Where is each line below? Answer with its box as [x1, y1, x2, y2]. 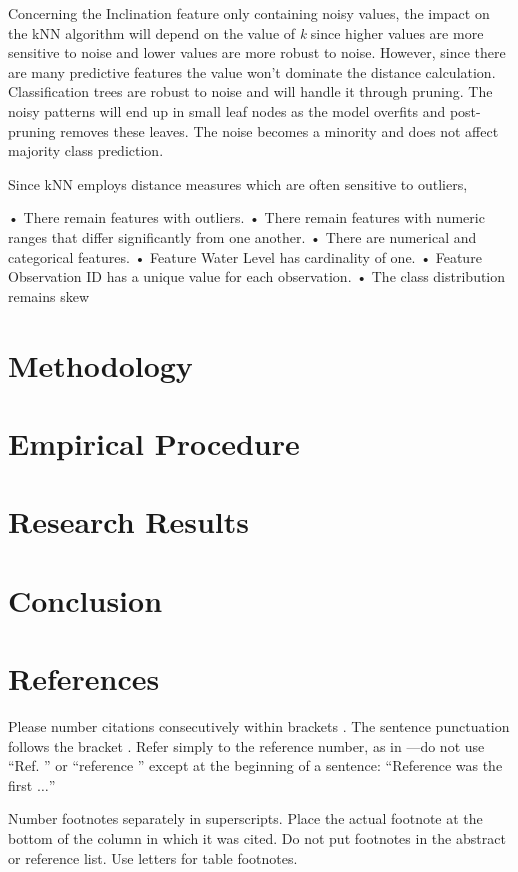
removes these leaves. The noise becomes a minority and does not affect [60, 120, 499, 141]
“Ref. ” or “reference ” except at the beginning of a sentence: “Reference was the [8, 755, 503, 776]
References [8, 658, 160, 698]
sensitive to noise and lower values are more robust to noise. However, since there [8, 42, 506, 63]
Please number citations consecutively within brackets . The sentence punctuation [8, 715, 510, 736]
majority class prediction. [8, 140, 164, 161]
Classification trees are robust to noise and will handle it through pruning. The [8, 81, 493, 102]
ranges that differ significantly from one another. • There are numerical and [8, 226, 477, 247]
